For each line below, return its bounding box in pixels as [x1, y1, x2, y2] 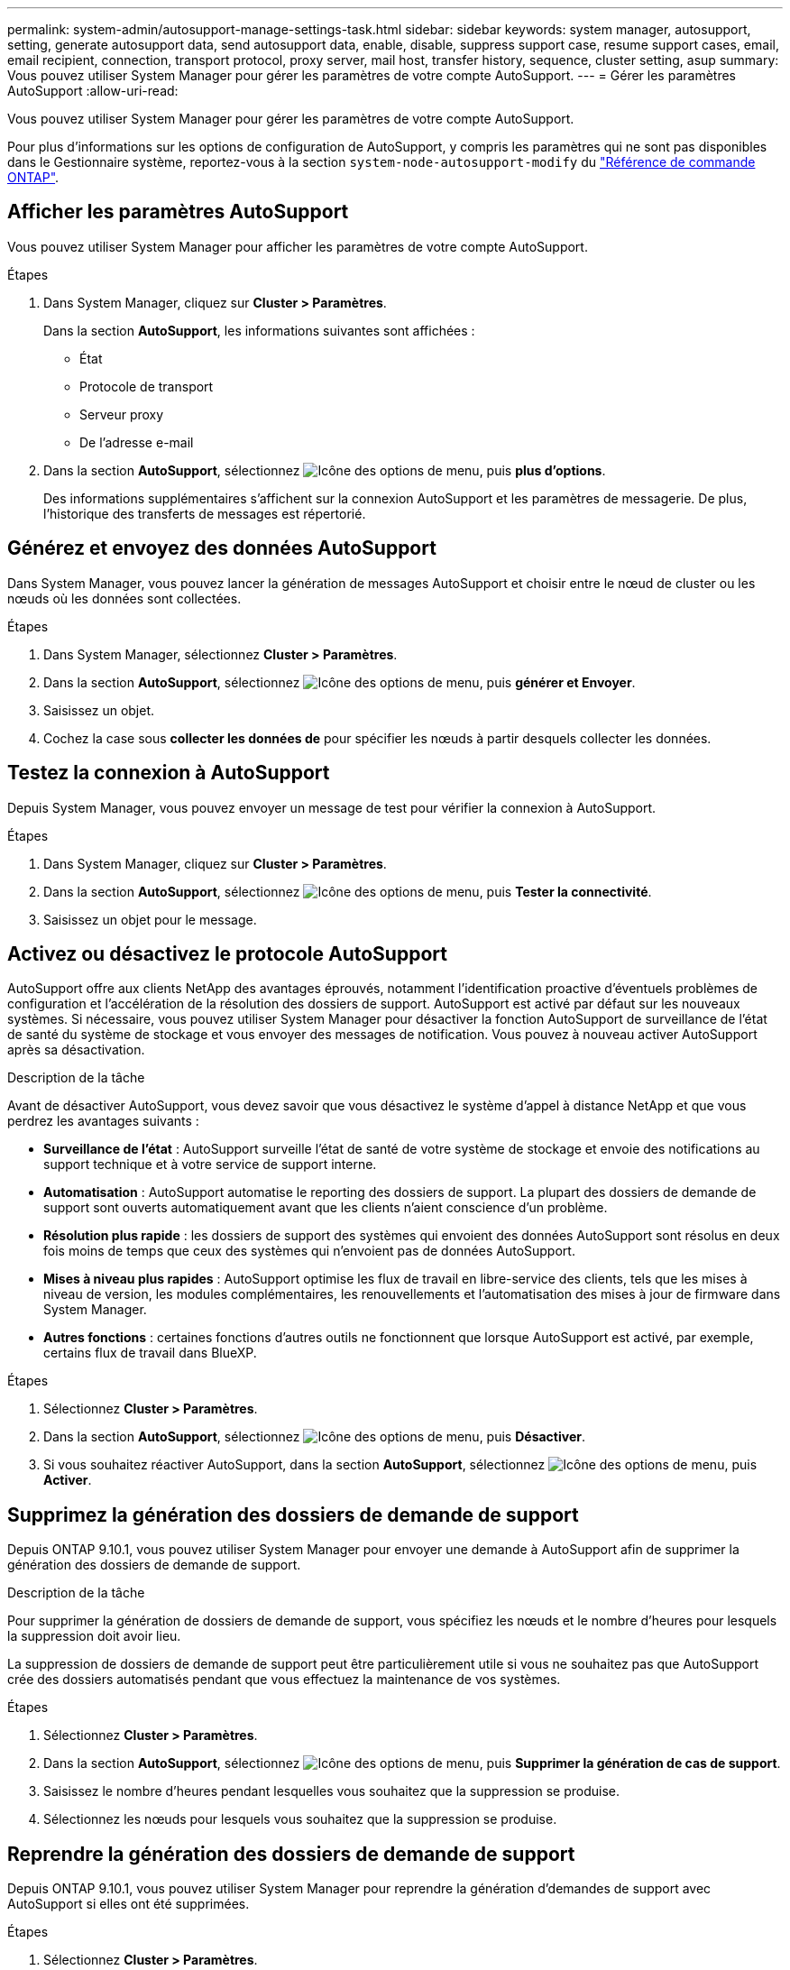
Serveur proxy [79, 406, 164, 422]
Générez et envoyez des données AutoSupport [7, 537, 436, 560]
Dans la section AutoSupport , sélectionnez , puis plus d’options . [43, 462, 606, 478]
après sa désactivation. [7, 1042, 145, 1058]
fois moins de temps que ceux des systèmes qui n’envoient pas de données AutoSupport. [43, 1243, 575, 1259]
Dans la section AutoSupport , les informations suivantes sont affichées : [43, 322, 475, 338]
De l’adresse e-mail [79, 434, 194, 450]
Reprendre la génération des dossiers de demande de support [7, 1842, 575, 1865]
